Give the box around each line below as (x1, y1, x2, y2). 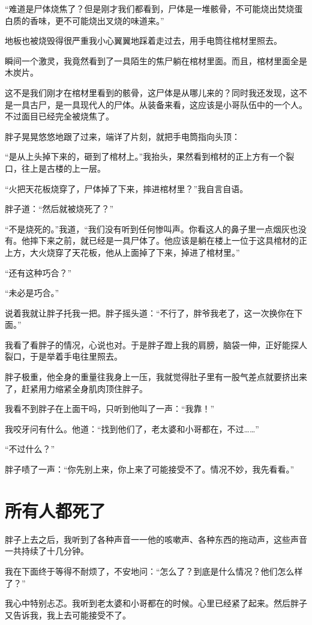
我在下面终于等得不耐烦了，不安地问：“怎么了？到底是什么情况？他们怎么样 (5, 564, 303, 577)
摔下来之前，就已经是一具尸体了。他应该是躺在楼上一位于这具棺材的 (29, 234, 299, 247)
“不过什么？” (5, 442, 55, 455)
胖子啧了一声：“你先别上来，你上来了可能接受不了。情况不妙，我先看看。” (5, 463, 295, 476)
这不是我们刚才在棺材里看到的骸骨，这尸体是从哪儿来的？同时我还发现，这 (5, 86, 299, 98)
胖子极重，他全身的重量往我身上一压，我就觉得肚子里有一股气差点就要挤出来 (5, 370, 307, 383)
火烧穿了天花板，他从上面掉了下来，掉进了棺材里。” (38, 246, 240, 258)
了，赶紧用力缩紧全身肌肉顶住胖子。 (5, 382, 148, 394)
